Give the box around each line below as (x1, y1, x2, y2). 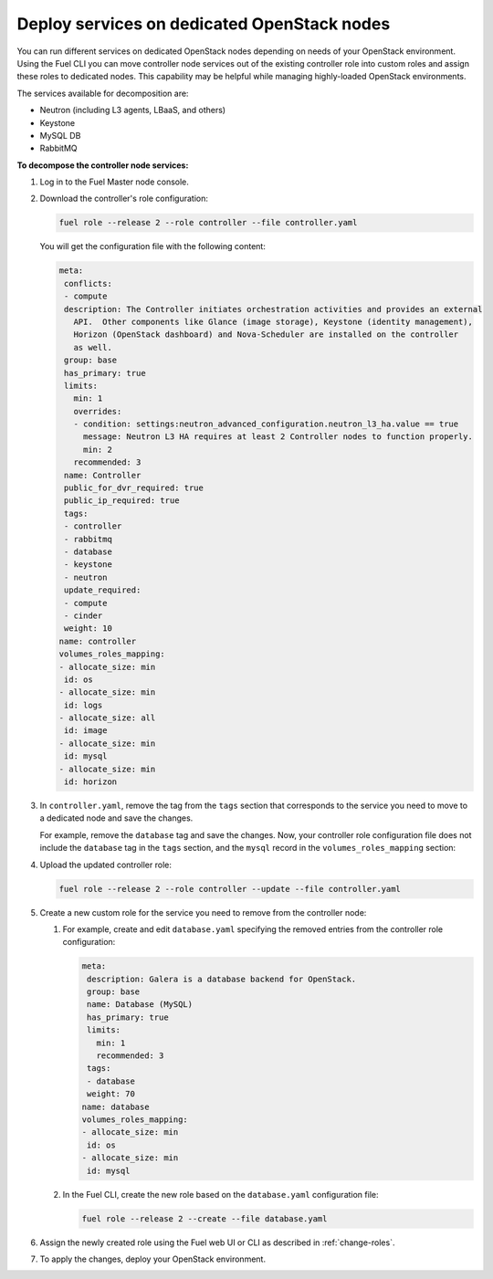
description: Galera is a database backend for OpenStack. (87, 973, 357, 984)
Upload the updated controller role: (39, 859, 173, 870)
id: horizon (64, 777, 118, 787)
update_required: (64, 585, 142, 595)
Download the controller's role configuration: (39, 193, 209, 204)
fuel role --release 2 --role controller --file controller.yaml (58, 217, 358, 228)
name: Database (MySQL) (87, 1000, 194, 1010)
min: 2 (82, 444, 113, 455)
